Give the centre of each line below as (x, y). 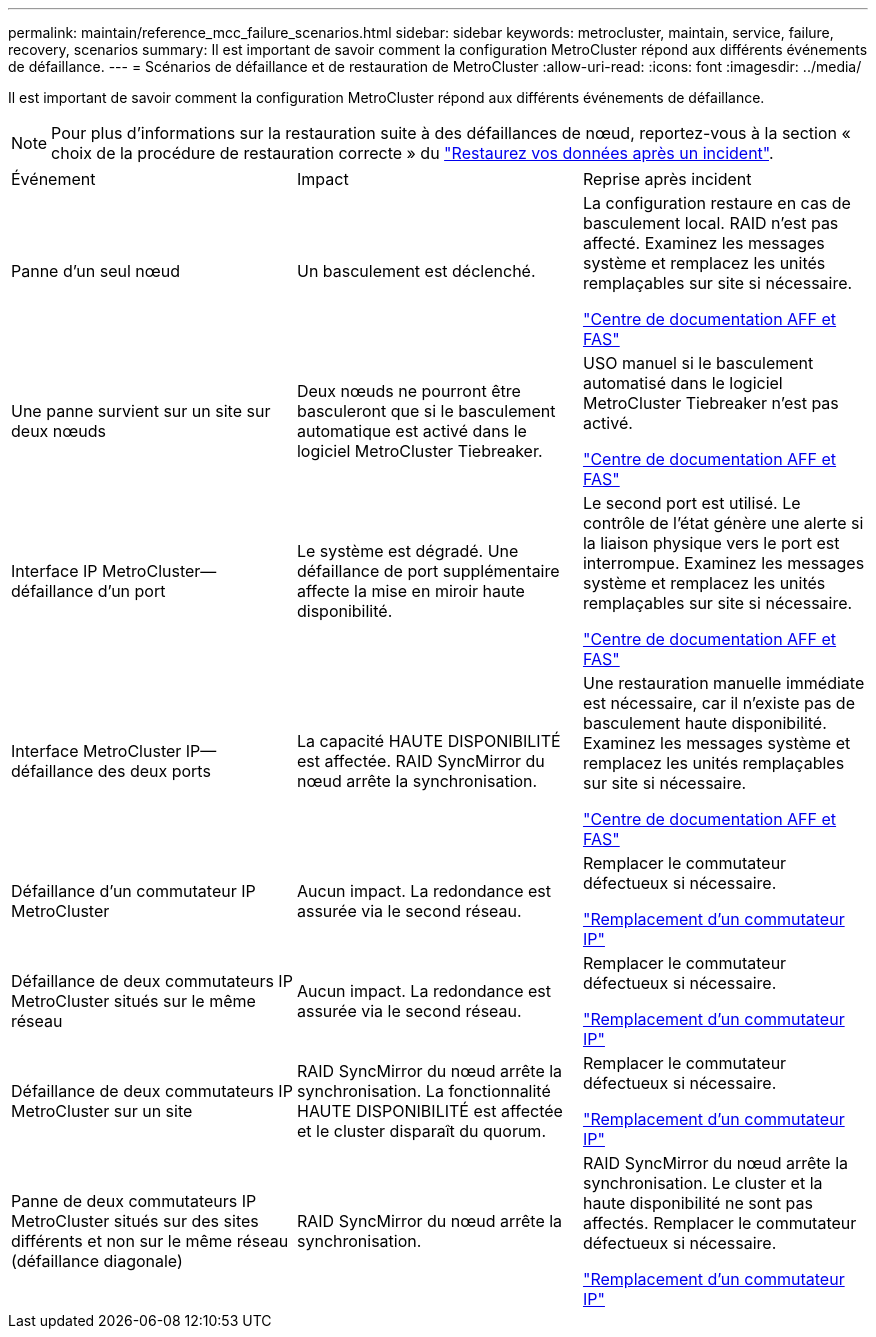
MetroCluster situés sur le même (133, 1001)
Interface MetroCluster (96, 751)
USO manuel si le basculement (698, 363)
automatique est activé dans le (411, 431)
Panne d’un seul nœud (95, 271)
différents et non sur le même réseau (150, 1241)
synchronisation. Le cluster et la (702, 1183)
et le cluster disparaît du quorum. (421, 1131)
